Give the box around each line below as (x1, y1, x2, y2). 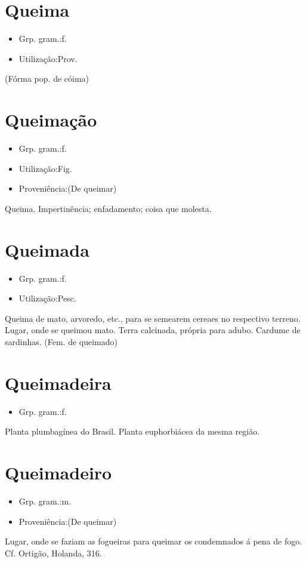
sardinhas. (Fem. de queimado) (5, 335, 118, 347)
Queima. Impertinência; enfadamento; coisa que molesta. (5, 202, 212, 214)
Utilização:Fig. (18, 162, 72, 174)
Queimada (5, 237, 89, 261)
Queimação (5, 107, 97, 132)
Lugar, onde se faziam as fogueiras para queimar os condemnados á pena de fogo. (5, 535, 302, 547)
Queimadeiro (5, 460, 112, 484)
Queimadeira (5, 370, 112, 395)
